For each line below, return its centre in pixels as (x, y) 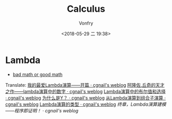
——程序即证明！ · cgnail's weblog (42, 110)
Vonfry (86, 23)
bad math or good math (38, 74)
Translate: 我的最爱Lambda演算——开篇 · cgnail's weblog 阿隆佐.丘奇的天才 (85, 85)
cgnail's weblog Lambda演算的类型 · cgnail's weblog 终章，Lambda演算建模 (86, 104)
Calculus (86, 9)
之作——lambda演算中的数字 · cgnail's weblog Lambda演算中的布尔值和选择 (85, 91)
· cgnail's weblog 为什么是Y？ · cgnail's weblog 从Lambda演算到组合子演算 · (85, 97)
